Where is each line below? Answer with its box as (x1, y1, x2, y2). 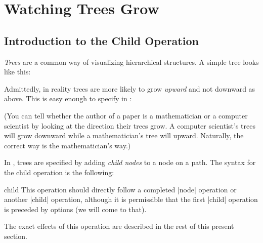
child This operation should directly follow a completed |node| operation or (4, 184, 237, 194)
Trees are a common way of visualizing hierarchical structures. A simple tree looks (4, 56, 259, 67)
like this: (4, 66, 31, 77)
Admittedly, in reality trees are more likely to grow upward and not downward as (4, 83, 255, 94)
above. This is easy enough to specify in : (4, 93, 132, 104)
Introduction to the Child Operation (4, 32, 199, 48)
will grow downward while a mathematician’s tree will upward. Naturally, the (4, 130, 244, 141)
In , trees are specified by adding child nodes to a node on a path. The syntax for (4, 157, 256, 168)
